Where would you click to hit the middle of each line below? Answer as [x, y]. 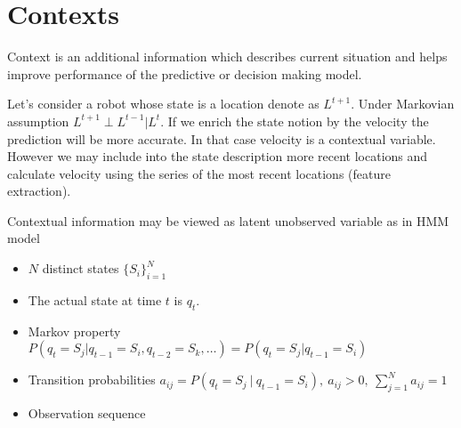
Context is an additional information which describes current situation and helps [227, 57]
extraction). [39, 191]
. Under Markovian [403, 104]
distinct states [81, 268]
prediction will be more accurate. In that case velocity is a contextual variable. [222, 138]
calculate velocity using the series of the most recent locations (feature [199, 173]
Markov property [74, 331]
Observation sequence [87, 413]
